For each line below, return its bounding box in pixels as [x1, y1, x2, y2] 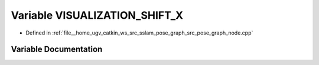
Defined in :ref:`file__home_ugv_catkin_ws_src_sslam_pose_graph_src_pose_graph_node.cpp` [25, 29, 253, 36]
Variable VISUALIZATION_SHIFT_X [11, 9, 184, 22]
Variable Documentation [11, 45, 103, 54]
